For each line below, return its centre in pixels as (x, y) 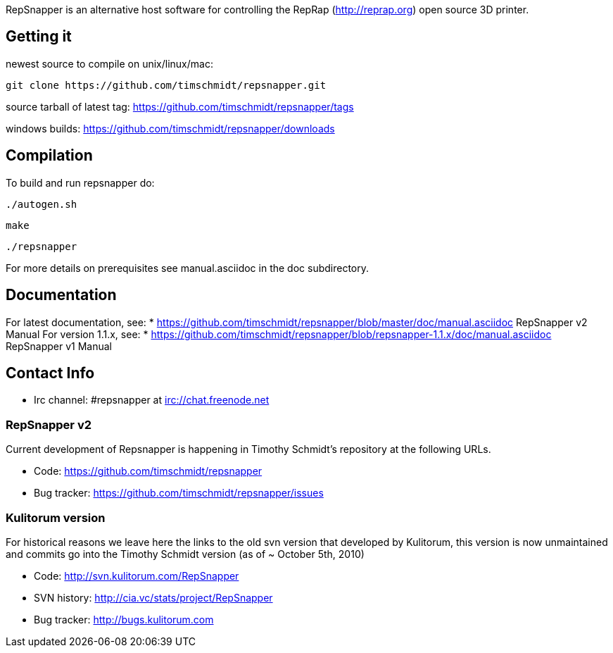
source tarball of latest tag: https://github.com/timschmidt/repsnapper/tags (180, 106)
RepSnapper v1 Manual (59, 346)
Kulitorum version (56, 517)
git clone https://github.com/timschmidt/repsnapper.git (166, 85)
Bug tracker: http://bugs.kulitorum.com (124, 619)
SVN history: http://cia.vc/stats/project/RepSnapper (153, 597)
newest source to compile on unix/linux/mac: (109, 63)
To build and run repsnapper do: (80, 182)
